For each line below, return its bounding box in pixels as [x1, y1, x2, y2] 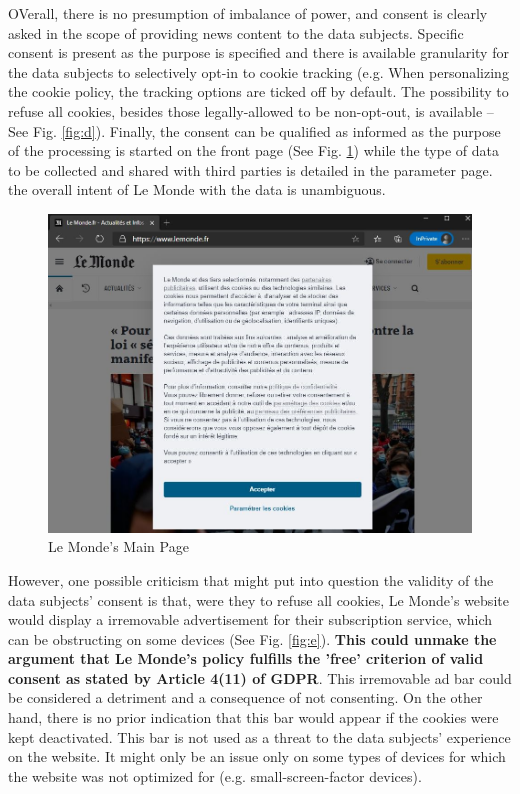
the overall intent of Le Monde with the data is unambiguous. [8, 179, 386, 200]
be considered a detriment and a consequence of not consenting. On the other [8, 687, 483, 708]
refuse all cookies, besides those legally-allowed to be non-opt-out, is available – [8, 100, 494, 121]
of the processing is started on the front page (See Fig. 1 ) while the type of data [8, 140, 499, 161]
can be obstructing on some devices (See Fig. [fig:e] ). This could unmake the [8, 628, 497, 649]
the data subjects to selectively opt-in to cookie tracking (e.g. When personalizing [8, 61, 509, 82]
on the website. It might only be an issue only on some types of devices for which [8, 746, 506, 767]
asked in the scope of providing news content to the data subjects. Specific [8, 22, 464, 43]
